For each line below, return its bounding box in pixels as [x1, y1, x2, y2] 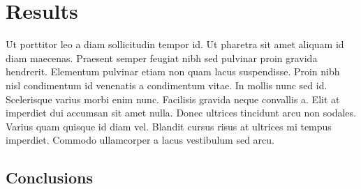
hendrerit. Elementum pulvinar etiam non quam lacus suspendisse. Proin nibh [6, 64, 340, 79]
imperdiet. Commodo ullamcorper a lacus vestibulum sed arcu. [6, 133, 274, 147]
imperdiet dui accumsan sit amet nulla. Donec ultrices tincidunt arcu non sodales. [6, 105, 356, 120]
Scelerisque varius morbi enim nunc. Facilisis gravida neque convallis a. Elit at [6, 91, 340, 106]
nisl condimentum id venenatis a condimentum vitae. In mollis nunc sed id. [6, 77, 327, 92]
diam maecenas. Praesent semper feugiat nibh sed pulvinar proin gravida [6, 50, 318, 65]
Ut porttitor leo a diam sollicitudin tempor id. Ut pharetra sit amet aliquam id [6, 37, 344, 52]
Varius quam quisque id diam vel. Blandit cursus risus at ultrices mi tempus [6, 119, 332, 133]
